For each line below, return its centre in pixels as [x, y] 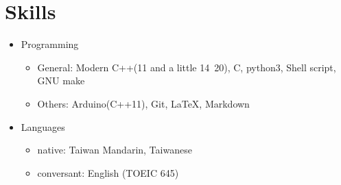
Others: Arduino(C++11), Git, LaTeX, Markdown [143, 103]
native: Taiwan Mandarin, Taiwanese [115, 150]
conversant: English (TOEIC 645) [108, 172]
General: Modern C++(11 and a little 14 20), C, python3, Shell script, [187, 67]
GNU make [61, 81]
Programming [50, 44]
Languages [43, 126]
